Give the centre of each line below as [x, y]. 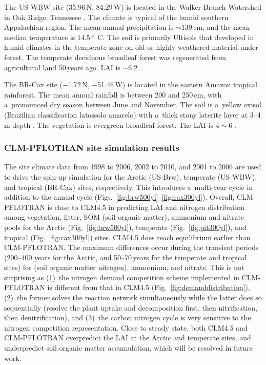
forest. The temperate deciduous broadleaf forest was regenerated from [115, 57]
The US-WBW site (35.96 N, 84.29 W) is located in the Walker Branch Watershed [133, 7]
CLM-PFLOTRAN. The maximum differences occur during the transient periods [131, 247]
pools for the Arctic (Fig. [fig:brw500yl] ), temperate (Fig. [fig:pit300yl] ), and [125, 227]
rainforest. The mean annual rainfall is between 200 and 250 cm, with [113, 94]
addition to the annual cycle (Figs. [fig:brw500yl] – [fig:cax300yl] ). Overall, [119, 197]
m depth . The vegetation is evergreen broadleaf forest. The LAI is [109, 124]
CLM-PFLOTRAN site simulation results [92, 148]
